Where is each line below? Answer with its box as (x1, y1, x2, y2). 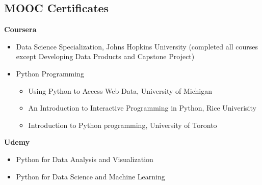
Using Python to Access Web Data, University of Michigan (28, 85, 213, 96)
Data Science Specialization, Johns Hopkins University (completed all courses (16, 41, 258, 51)
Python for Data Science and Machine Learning (16, 171, 165, 181)
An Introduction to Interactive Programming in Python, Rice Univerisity (28, 102, 256, 113)
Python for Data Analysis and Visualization (16, 153, 153, 164)
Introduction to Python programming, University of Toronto (28, 119, 217, 130)
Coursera (4, 24, 37, 35)
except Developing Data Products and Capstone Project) (16, 51, 195, 62)
